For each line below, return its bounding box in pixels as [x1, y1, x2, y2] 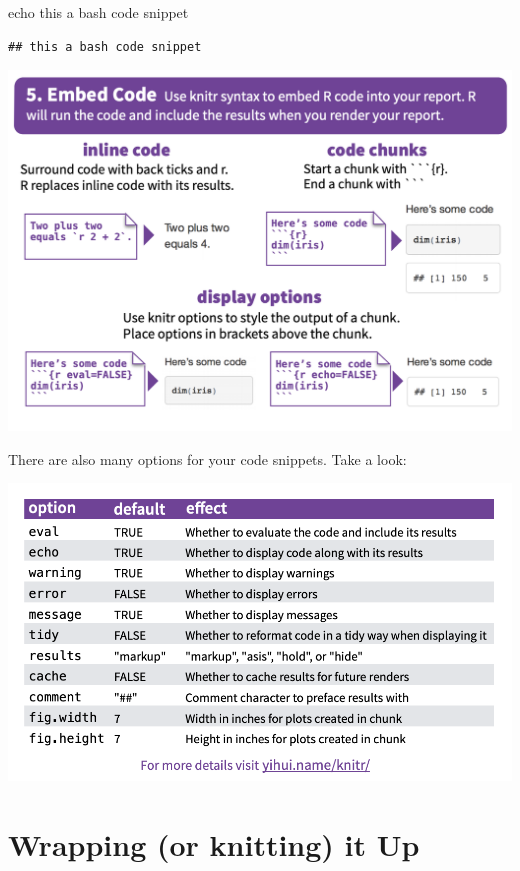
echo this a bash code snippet [8, 2, 189, 22]
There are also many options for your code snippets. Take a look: [8, 448, 407, 469]
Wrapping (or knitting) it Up [8, 823, 420, 864]
